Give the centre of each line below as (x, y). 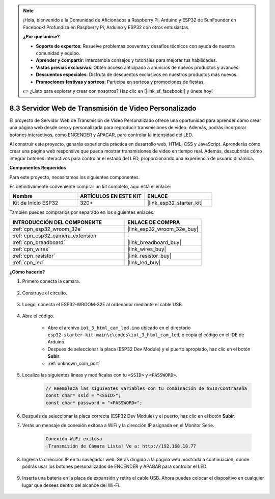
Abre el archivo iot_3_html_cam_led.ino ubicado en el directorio (119, 328)
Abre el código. (38, 316)
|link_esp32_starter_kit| (175, 203)
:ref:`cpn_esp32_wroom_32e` (47, 229)
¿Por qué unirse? (42, 37)
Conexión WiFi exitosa (74, 439)
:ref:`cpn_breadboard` (39, 242)
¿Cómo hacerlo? (27, 272)
